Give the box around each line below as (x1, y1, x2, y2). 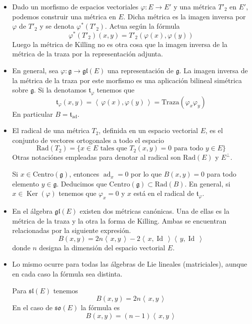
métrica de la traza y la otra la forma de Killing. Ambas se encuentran (12, 215, 227, 226)
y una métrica (173, 1, 216, 11)
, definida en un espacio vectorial (99, 125, 198, 136)
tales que (100, 145, 127, 152)
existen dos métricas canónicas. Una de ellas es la (80, 206, 230, 216)
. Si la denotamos (34, 85, 87, 95)
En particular (12, 108, 53, 119)
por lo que (131, 169, 162, 179)
